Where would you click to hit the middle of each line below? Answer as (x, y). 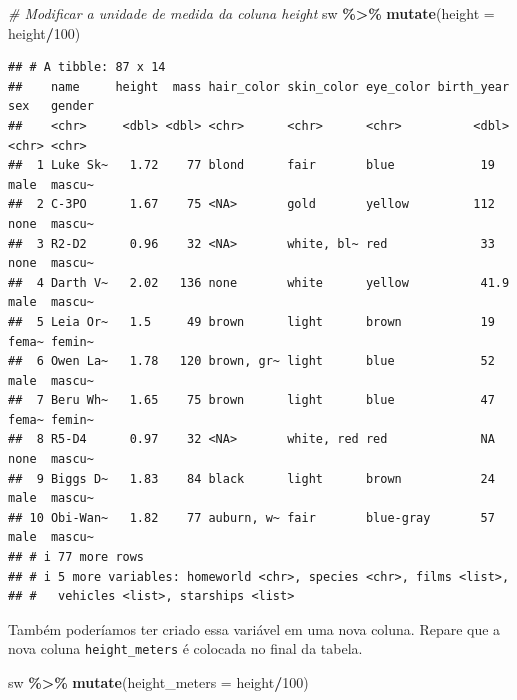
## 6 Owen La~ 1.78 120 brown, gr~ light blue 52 (251, 361)
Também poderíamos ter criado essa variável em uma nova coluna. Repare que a (254, 628)
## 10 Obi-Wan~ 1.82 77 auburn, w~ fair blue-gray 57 (251, 517)
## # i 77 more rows (76, 557)
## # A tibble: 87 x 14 (87, 67)
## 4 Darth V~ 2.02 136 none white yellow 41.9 (259, 282)
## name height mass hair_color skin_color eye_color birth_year (259, 86)
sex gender (51, 106)
